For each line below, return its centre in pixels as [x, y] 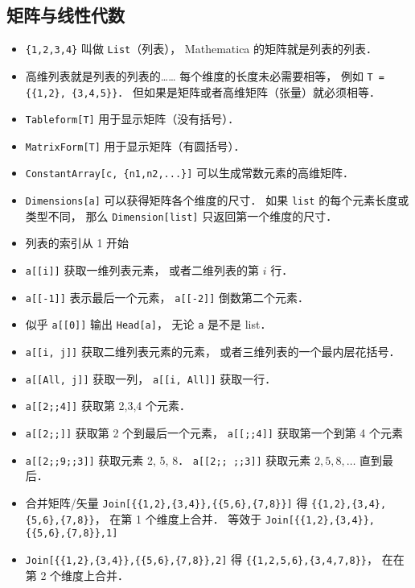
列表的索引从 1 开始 [77, 243]
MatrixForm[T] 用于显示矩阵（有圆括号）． [135, 145]
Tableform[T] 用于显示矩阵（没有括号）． [132, 119]
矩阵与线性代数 [66, 15]
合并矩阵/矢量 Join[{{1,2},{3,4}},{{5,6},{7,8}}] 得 [166, 502]
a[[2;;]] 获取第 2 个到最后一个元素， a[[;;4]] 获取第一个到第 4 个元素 [214, 432]
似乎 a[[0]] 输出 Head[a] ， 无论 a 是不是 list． [148, 324]
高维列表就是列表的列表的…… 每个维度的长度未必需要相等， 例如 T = [205, 75]
